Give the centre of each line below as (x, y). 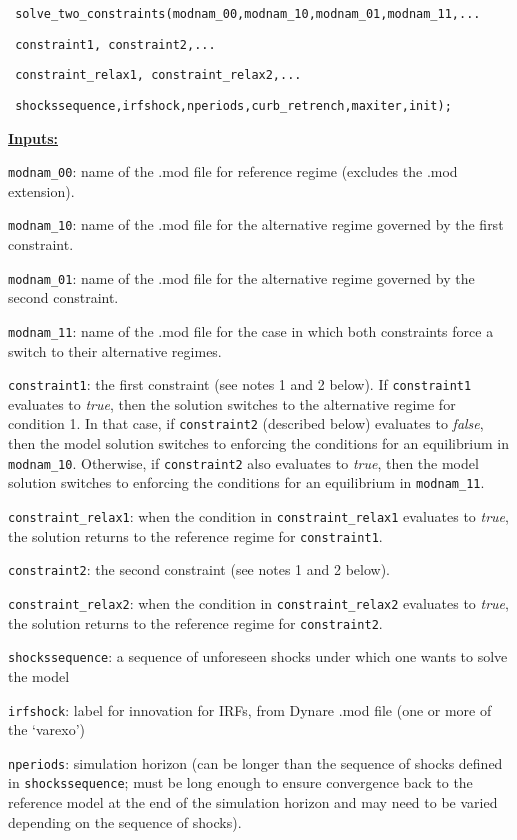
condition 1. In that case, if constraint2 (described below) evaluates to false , (246, 423)
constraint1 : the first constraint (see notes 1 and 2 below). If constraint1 (240, 384)
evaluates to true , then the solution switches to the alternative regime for (232, 403)
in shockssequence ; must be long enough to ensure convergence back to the (240, 782)
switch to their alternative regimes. (115, 350)
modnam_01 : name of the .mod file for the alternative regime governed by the (241, 277)
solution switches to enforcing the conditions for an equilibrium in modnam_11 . (246, 482)
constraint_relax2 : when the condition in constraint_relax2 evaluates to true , (258, 603)
